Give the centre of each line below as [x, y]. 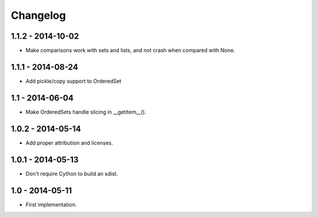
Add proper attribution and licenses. [69, 143]
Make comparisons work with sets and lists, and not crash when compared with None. [130, 51]
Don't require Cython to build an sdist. [72, 173]
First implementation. [51, 204]
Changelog [38, 15]
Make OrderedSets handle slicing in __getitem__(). [86, 112]
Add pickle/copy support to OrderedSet [74, 81]
